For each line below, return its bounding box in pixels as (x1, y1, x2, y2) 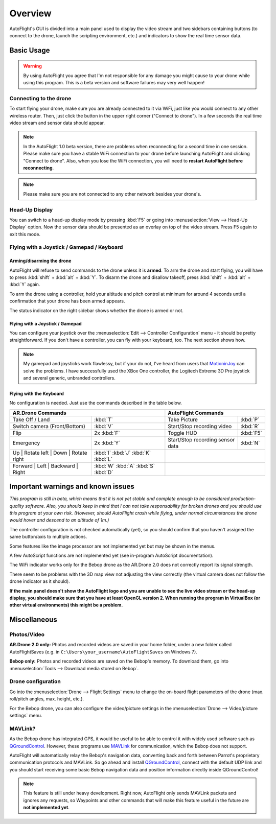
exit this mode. (9, 231, 41, 237)
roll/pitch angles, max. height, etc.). (9, 696, 84, 702)
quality (9, 503, 24, 509)
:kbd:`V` (94, 422, 113, 430)
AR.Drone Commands (12, 409, 66, 416)
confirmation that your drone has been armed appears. (9, 298, 125, 304)
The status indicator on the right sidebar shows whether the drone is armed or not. (9, 307, 184, 314)
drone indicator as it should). (9, 578, 70, 584)
